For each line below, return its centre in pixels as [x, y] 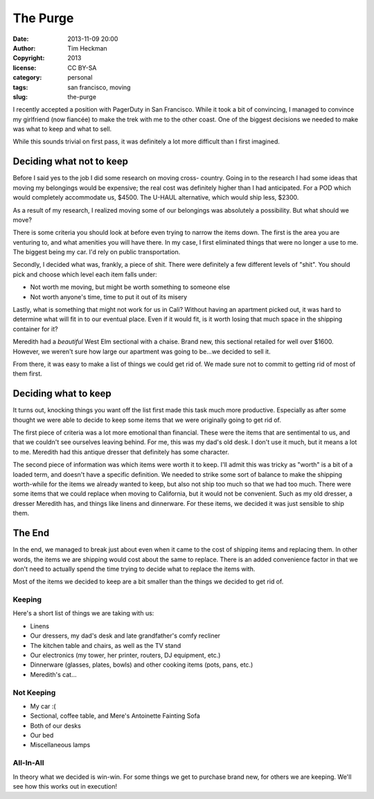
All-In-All [28, 763]
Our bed [42, 735]
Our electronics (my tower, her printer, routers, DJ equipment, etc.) [125, 655]
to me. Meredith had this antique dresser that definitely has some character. [121, 452]
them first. [28, 374]
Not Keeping [34, 692]
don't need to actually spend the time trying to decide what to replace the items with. [134, 569]
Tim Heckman [87, 48]
